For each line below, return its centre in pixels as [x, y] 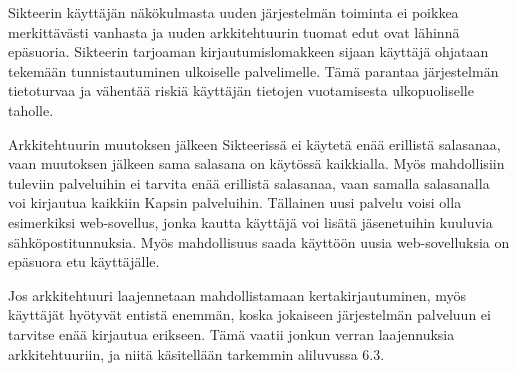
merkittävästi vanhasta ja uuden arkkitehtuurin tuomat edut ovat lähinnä [234, 31]
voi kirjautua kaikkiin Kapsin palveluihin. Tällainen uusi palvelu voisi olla [235, 202]
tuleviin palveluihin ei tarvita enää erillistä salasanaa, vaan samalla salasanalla [249, 182]
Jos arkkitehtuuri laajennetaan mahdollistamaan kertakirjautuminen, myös [237, 294]
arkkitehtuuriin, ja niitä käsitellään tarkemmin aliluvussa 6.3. [196, 353]
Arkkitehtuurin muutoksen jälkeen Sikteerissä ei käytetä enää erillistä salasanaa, [254, 143]
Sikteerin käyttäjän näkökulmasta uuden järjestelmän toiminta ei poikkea [233, 12]
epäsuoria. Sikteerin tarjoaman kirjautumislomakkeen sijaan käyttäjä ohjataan [248, 51]
